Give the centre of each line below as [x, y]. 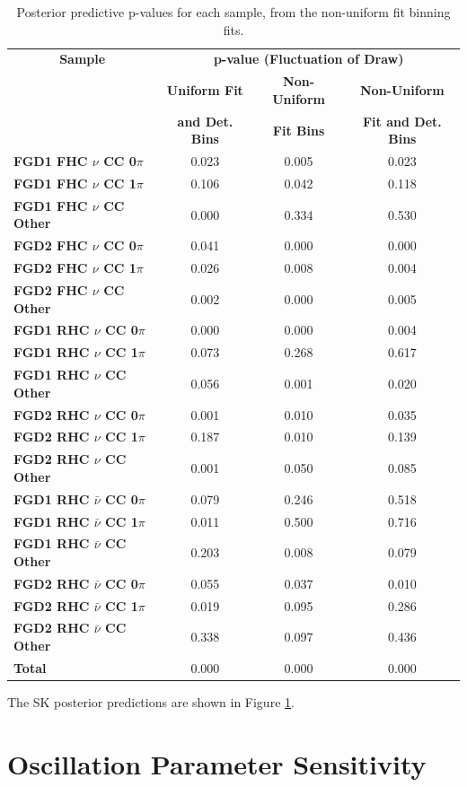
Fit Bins [299, 130]
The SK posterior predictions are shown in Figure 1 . [151, 702]
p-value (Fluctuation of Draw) [308, 59]
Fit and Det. [402, 121]
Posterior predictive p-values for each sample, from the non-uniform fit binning [233, 12]
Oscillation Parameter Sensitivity [217, 763]
